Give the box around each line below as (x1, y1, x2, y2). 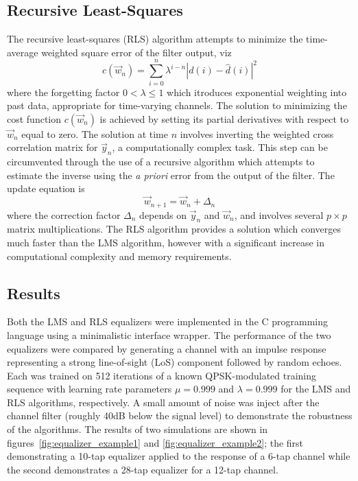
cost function (7, 111, 62, 126)
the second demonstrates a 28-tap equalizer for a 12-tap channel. (7, 462, 278, 476)
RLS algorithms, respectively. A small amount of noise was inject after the (7, 395, 320, 409)
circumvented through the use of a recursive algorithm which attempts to (7, 154, 315, 169)
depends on (139, 207, 187, 222)
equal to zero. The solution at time (21, 126, 168, 141)
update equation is (7, 181, 85, 196)
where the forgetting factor (7, 84, 120, 99)
